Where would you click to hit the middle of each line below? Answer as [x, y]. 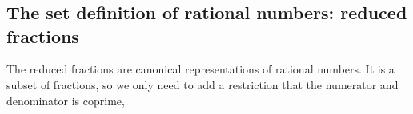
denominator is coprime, [66, 100]
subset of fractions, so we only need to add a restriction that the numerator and [202, 84]
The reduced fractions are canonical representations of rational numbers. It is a [200, 69]
